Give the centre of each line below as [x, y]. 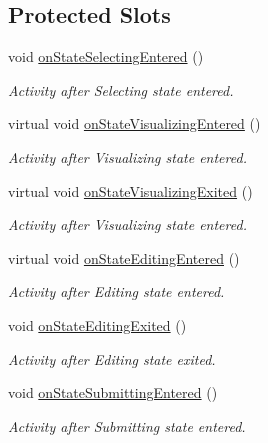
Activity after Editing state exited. [112, 358]
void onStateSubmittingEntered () [113, 392]
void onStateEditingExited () [97, 324]
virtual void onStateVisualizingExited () [130, 190]
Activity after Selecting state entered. [121, 89]
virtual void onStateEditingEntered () [124, 257]
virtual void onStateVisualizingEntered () [134, 123]
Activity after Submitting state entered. [127, 425]
